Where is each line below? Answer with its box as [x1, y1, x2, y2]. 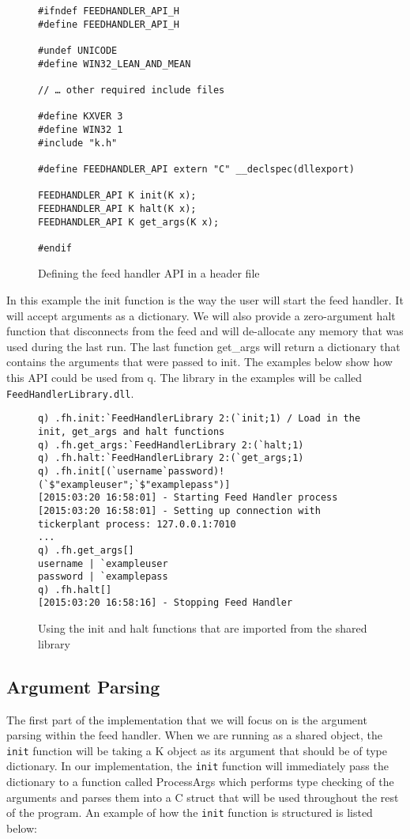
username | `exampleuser [38, 557, 168, 569]
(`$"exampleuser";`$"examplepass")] [38, 478, 231, 490]
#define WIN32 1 [38, 123, 123, 135]
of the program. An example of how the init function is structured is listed [6, 804, 373, 821]
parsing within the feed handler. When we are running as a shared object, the [6, 727, 383, 743]
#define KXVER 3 [38, 111, 123, 123]
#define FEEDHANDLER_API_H [38, 18, 179, 30]
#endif [38, 242, 72, 254]
